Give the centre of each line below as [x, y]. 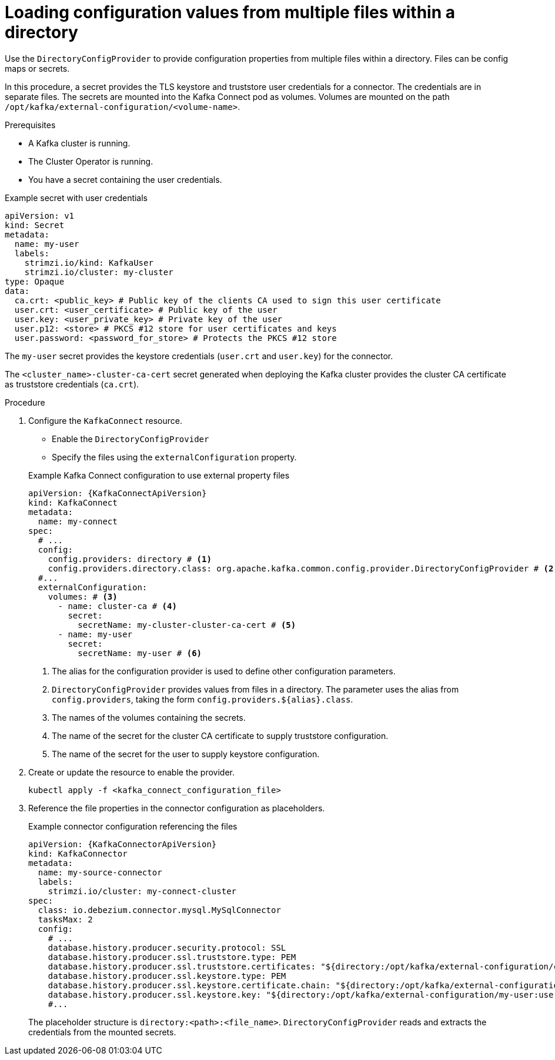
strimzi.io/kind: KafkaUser [89, 263]
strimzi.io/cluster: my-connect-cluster [142, 891]
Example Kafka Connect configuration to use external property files [159, 475]
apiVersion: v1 [40, 215]
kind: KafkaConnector [78, 853]
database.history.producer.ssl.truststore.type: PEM [172, 957]
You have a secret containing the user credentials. [125, 179]
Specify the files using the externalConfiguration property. [174, 457]
